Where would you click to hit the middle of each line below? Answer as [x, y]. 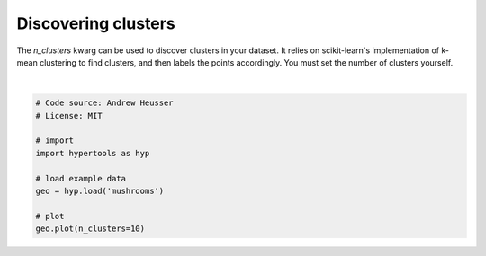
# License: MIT [69, 115]
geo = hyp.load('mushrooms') [100, 191]
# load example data [81, 178]
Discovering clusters [96, 23]
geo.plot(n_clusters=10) [90, 229]
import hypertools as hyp [93, 153]
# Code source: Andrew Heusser [105, 103]
